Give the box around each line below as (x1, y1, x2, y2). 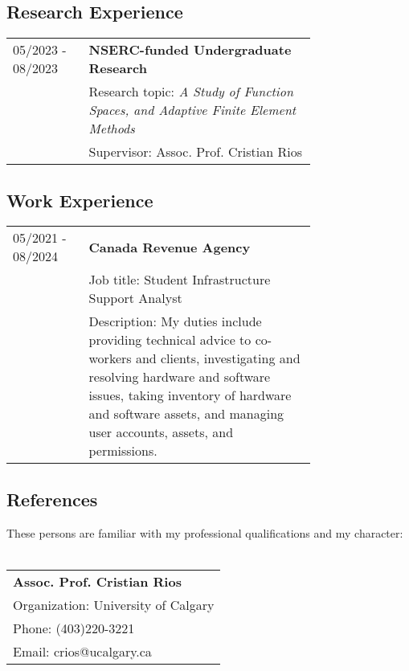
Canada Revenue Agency (88, 237, 251, 256)
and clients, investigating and (135, 349, 301, 368)
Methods (88, 119, 135, 138)
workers (88, 349, 132, 368)
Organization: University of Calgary (13, 595, 215, 614)
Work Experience (6, 187, 153, 212)
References (6, 486, 98, 511)
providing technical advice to (88, 330, 252, 350)
